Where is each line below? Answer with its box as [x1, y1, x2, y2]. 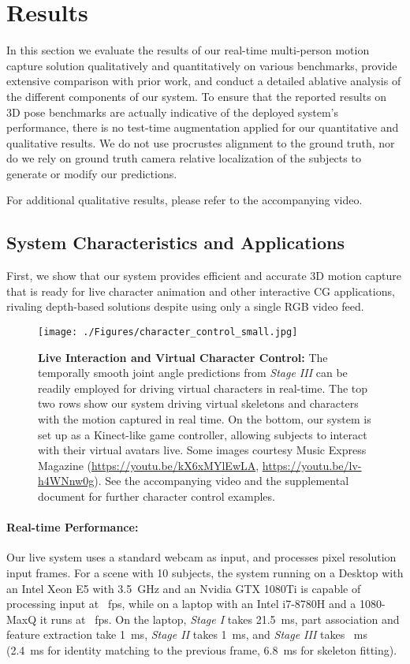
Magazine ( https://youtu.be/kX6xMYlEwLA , [38, 457, 259, 473]
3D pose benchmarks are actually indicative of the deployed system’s [6, 103, 339, 120]
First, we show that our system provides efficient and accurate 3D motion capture [6, 267, 402, 284]
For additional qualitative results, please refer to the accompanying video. [6, 192, 363, 208]
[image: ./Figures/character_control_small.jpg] [38, 326, 298, 338]
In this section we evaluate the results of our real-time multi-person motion [6, 42, 370, 58]
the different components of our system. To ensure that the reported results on [6, 88, 387, 104]
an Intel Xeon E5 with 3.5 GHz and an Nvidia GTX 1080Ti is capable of [6, 580, 361, 596]
